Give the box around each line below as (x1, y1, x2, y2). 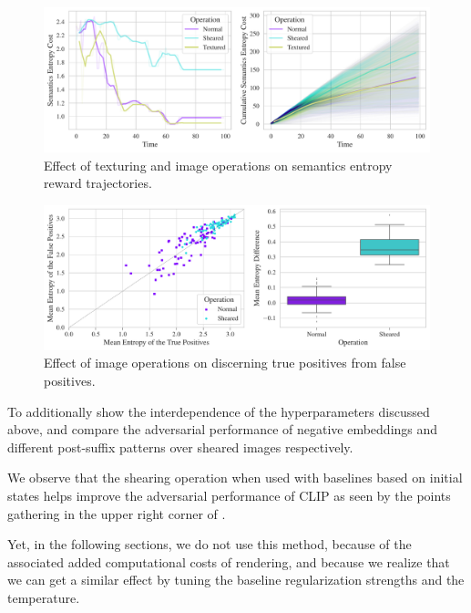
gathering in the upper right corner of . (7, 504, 226, 523)
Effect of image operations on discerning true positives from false (44, 353, 406, 372)
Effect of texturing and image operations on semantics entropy (44, 155, 393, 174)
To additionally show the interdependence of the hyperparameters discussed (7, 401, 430, 421)
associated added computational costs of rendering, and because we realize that (7, 552, 450, 571)
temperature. (7, 587, 80, 607)
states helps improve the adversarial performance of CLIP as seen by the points (7, 485, 451, 504)
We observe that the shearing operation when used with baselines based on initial (7, 468, 463, 487)
